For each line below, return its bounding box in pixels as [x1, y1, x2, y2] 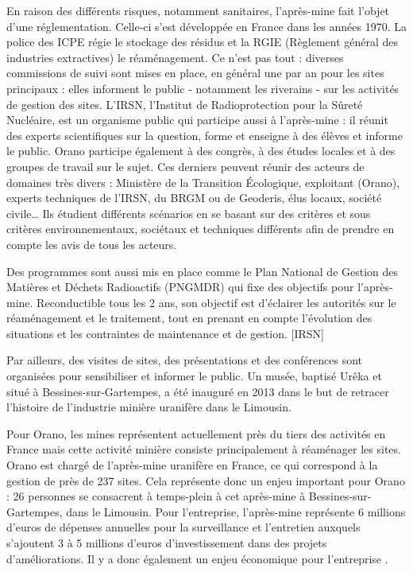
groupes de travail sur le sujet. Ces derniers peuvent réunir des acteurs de [6, 158, 365, 174]
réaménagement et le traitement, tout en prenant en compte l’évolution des [6, 309, 372, 326]
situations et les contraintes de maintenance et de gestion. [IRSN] [6, 325, 324, 341]
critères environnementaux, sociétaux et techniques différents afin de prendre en [6, 220, 395, 237]
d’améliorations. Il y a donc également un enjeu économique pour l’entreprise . [6, 550, 388, 566]
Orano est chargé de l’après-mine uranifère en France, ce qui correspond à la [6, 457, 378, 473]
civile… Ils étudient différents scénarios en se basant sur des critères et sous [6, 204, 371, 221]
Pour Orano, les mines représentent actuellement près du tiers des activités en [6, 425, 386, 442]
